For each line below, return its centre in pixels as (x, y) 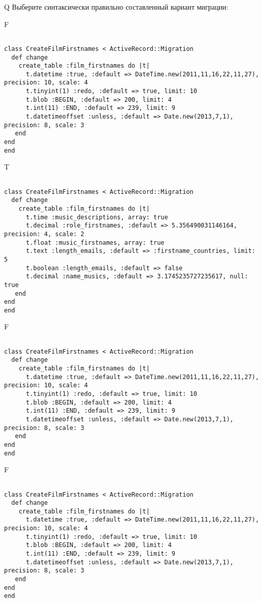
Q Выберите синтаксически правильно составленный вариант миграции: (116, 7)
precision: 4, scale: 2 (44, 234)
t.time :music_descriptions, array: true (97, 217)
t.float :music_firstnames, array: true (95, 242)
